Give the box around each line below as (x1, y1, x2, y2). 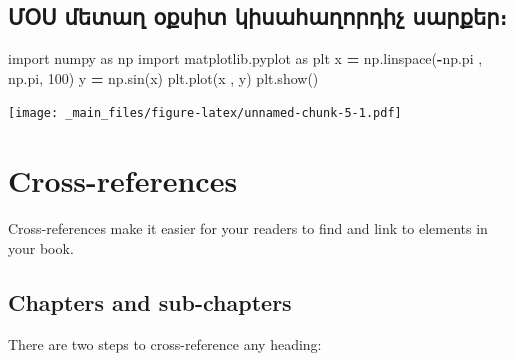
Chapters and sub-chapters (8, 286, 292, 317)
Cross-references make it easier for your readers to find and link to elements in (8, 218, 488, 239)
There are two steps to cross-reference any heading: (8, 333, 322, 354)
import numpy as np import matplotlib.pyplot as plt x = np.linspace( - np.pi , (8, 48, 483, 69)
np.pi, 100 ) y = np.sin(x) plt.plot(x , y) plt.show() (8, 67, 319, 88)
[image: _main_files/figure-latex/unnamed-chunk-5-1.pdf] (8, 106, 402, 121)
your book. (8, 237, 74, 258)
